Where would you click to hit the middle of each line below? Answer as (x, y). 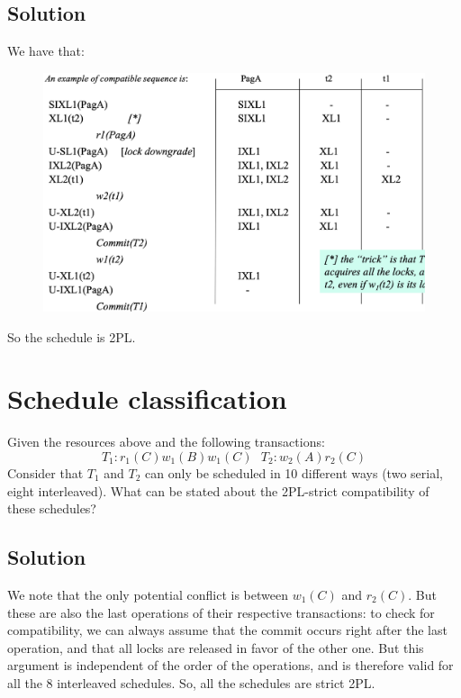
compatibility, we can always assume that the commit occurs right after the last (227, 630)
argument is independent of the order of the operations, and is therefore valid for (230, 665)
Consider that (45, 472)
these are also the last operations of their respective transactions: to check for (221, 612)
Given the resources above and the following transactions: (166, 442)
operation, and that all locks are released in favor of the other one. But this (216, 647)
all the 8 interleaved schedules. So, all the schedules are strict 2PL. (191, 682)
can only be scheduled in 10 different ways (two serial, (294, 472)
